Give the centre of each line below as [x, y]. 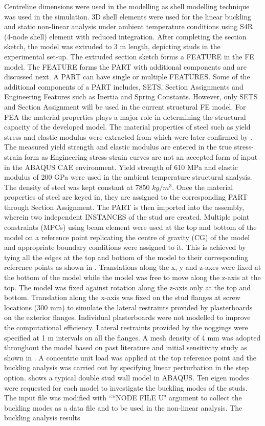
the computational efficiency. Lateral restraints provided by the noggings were [126, 327]
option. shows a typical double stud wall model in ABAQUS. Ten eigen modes [127, 377]
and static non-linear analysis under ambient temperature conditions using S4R [129, 26]
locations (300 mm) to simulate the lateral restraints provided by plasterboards [128, 307]
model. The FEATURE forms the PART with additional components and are [125, 66]
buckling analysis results [42, 418]
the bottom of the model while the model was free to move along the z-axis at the [132, 277]
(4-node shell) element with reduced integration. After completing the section [125, 36]
